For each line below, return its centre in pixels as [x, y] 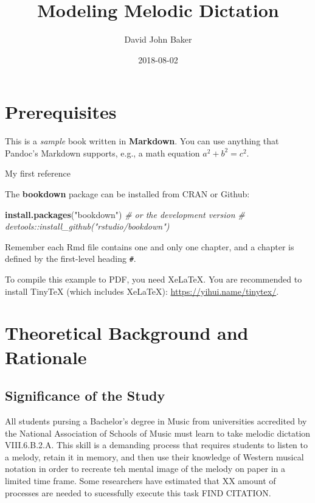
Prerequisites [61, 112]
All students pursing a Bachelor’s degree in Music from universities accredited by [156, 421]
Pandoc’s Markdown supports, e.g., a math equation [102, 153]
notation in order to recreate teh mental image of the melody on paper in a [145, 469]
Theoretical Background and [127, 333]
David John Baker [158, 39]
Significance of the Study [85, 396]
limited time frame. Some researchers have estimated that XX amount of [140, 480]
